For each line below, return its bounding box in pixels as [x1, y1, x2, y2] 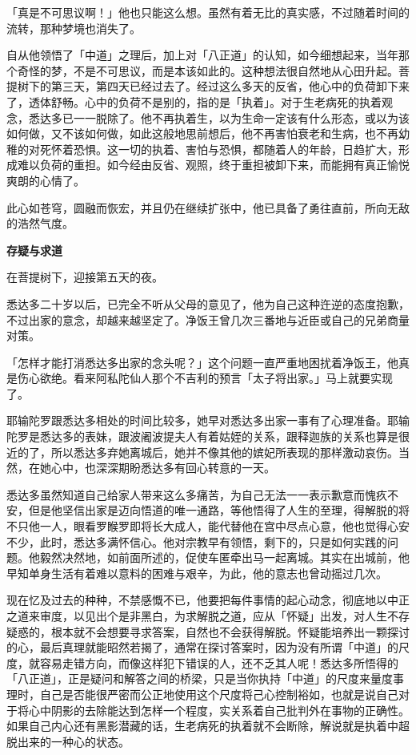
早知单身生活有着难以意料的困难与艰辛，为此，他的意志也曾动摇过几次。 [6, 564, 387, 581]
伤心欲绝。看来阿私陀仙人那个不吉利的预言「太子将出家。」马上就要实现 [17, 369, 393, 386]
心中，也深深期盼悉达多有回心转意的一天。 [50, 459, 275, 476]
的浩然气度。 [6, 215, 74, 232]
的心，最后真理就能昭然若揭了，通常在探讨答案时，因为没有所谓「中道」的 [6, 639, 398, 656]
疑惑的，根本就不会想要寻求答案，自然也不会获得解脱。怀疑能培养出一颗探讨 [6, 623, 410, 640]
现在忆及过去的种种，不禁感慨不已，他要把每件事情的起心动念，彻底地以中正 [6, 591, 410, 608]
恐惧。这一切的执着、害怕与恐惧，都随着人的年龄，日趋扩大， [73, 140, 398, 157]
